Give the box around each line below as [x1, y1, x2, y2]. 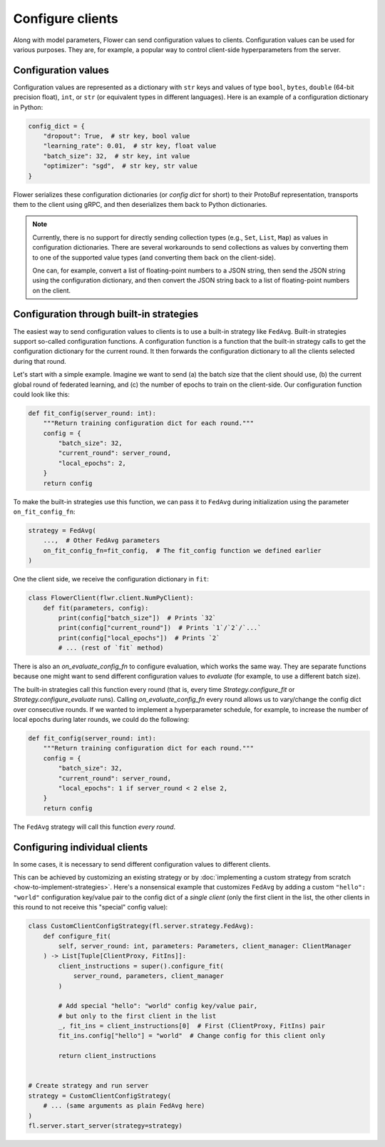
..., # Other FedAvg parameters [43, 536, 160, 545]
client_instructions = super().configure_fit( [58, 962, 224, 970]
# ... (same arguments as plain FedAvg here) [43, 1102, 205, 1110]
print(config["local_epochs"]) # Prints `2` [58, 633, 220, 642]
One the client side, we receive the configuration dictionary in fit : [13, 575, 210, 583]
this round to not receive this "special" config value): [13, 903, 168, 912]
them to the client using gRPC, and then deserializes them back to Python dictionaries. [13, 200, 267, 208]
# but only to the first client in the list [58, 1011, 217, 1020]
